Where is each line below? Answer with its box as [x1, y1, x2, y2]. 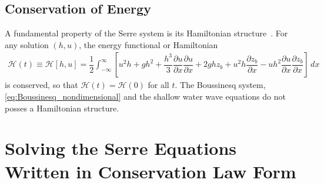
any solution [5, 38, 49, 50]
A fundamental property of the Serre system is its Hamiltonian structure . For [5, 27, 288, 39]
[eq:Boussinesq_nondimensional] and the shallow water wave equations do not [5, 90, 286, 103]
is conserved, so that [5, 79, 78, 91]
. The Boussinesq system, [175, 79, 266, 91]
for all [148, 79, 169, 91]
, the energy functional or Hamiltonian [79, 38, 218, 50]
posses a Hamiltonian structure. [5, 101, 119, 114]
